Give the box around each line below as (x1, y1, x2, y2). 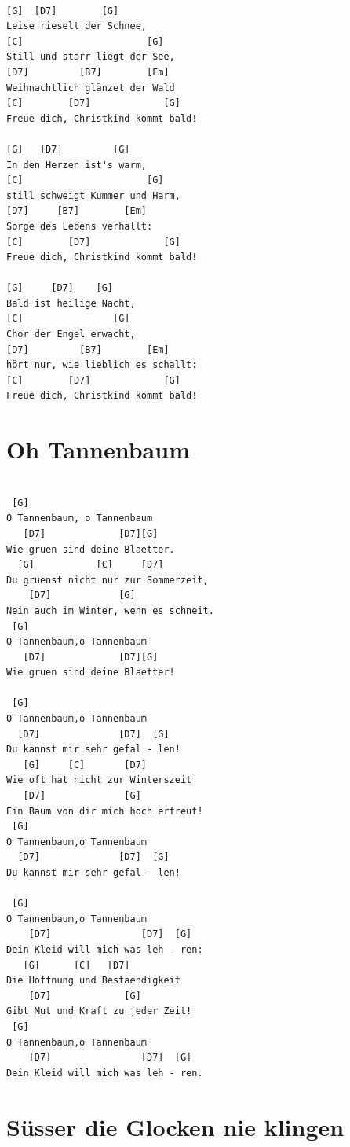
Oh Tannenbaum (6, 433, 190, 465)
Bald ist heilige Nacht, (6, 297, 136, 309)
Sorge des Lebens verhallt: (6, 220, 153, 232)
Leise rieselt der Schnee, (6, 20, 147, 32)
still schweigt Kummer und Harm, (6, 189, 180, 201)
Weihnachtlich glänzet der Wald (6, 82, 175, 94)
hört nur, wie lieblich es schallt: (6, 359, 198, 371)
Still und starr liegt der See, (6, 51, 175, 63)
